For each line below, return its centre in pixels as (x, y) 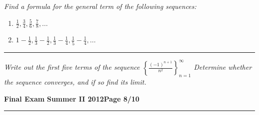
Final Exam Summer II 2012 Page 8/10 (72, 98)
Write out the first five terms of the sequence (72, 67)
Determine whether (223, 67)
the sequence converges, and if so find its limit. (75, 82)
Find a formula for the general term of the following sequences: (100, 6)
